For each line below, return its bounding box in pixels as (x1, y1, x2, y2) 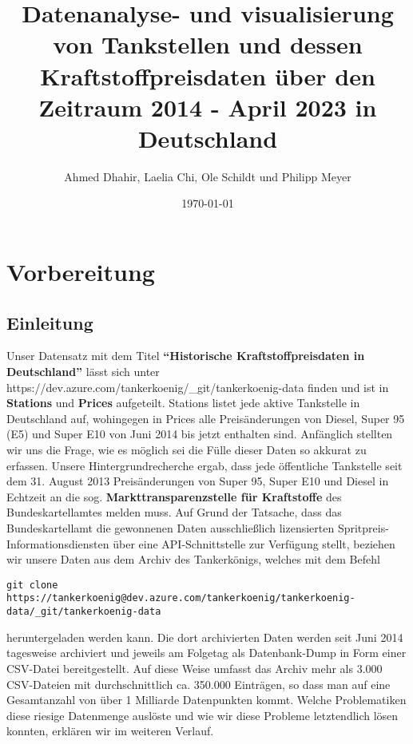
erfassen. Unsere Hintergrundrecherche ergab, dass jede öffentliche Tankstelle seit (6, 457, 403, 473)
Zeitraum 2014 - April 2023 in (38, 90, 377, 123)
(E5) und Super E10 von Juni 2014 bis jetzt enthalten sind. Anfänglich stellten (6, 425, 393, 442)
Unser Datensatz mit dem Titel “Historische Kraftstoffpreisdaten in (6, 347, 365, 364)
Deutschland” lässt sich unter (6, 363, 160, 380)
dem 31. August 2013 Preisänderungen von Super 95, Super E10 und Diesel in (6, 473, 389, 489)
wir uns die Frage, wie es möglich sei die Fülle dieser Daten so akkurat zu (6, 441, 367, 458)
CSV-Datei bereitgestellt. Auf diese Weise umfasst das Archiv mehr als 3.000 (6, 659, 383, 676)
